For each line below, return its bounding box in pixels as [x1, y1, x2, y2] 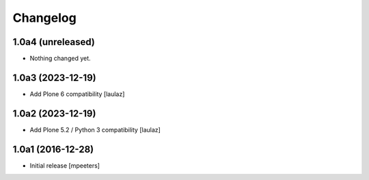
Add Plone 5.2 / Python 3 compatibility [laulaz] [29, 125, 161, 134]
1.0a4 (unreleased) [12, 36, 95, 48]
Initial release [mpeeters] [29, 161, 100, 170]
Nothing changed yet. [29, 55, 92, 63]
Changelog [12, 10, 77, 25]
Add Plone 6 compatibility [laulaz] [29, 89, 125, 98]
